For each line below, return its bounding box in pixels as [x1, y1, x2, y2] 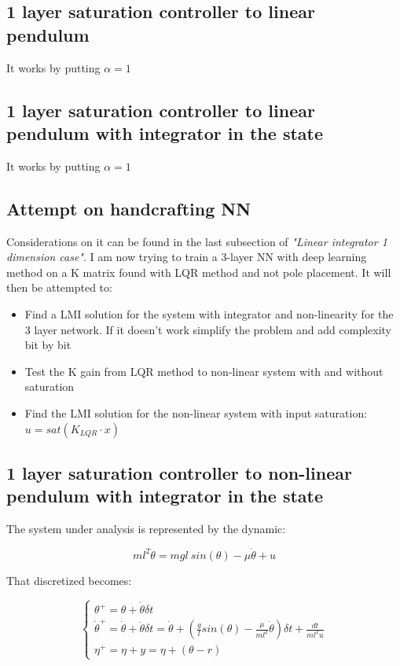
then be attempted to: [6, 279, 112, 296]
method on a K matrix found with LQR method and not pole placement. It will [6, 263, 391, 280]
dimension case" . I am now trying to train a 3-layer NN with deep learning [6, 248, 367, 265]
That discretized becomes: [6, 572, 132, 588]
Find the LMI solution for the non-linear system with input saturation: [24, 404, 368, 421]
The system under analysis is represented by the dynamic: [6, 521, 286, 537]
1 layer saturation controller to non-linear [6, 460, 352, 484]
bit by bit [24, 337, 72, 353]
